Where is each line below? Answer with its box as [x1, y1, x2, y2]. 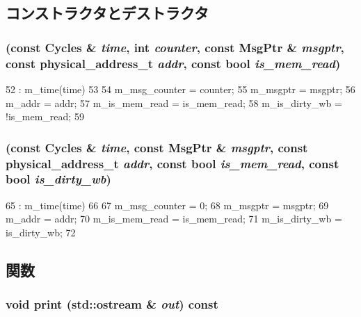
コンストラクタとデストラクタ [6, 2, 209, 24]
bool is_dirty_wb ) [6, 170, 111, 188]
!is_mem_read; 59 [6, 109, 84, 124]
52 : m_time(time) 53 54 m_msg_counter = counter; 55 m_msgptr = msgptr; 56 [6, 81, 355, 96]
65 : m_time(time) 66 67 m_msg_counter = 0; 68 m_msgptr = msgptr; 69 [6, 197, 329, 212]
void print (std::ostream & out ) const [6, 295, 218, 313]
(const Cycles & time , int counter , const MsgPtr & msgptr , [6, 38, 344, 56]
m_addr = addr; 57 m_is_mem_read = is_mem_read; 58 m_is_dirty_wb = [6, 95, 342, 110]
